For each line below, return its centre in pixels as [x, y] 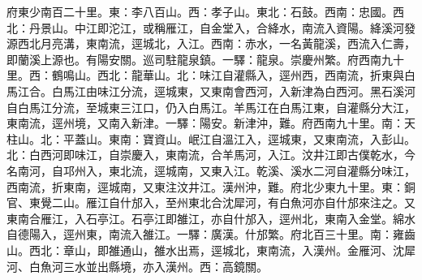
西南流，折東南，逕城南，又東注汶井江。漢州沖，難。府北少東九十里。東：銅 [211, 186]
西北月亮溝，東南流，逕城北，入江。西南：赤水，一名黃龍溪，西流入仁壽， [216, 43]
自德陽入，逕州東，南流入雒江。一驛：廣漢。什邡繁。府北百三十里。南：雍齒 [211, 234]
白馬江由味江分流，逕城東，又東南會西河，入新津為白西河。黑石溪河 [233, 90]
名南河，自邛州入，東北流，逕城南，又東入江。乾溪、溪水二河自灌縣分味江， [211, 170]
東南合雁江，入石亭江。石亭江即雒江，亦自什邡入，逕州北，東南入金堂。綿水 [211, 218]
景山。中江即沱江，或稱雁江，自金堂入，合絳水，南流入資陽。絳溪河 [222, 27]
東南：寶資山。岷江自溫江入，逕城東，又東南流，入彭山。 [262, 138]
